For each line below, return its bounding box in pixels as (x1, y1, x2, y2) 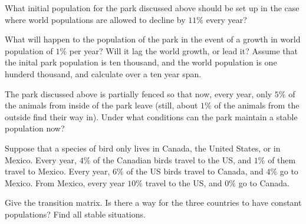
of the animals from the (214, 99, 300, 111)
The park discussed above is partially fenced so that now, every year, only (5, 87, 272, 100)
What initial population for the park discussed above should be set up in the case (5, 2, 300, 14)
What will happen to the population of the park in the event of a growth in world (5, 33, 301, 45)
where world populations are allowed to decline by (5, 13, 186, 25)
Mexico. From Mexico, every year (5, 176, 125, 189)
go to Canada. (238, 176, 289, 189)
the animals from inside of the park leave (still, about (5, 99, 198, 111)
